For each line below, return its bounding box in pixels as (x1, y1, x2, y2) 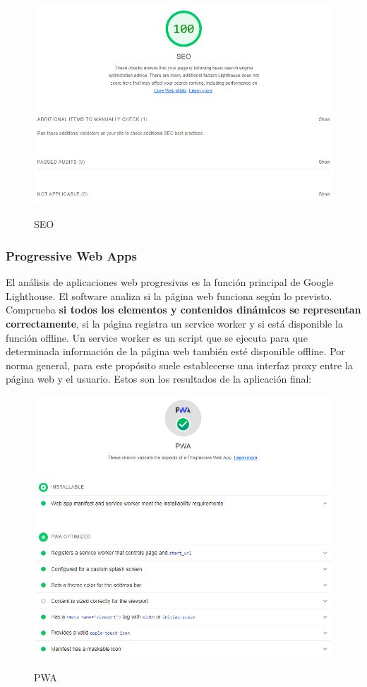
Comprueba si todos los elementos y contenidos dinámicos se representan (6, 302, 361, 317)
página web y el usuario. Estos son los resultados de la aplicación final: (6, 371, 312, 386)
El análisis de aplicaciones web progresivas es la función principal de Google (6, 275, 334, 289)
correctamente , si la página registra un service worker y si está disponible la (6, 316, 343, 330)
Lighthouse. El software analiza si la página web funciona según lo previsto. (6, 288, 332, 303)
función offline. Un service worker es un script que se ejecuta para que (6, 330, 308, 345)
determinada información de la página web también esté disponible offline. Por (6, 344, 345, 359)
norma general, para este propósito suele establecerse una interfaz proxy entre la (6, 357, 353, 372)
